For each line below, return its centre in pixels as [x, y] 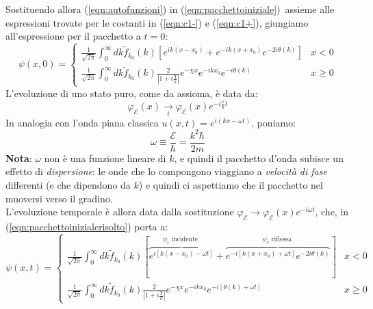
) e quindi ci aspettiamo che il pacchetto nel [231, 185]
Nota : [19, 158]
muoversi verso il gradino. [59, 198]
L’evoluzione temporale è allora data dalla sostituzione [120, 212]
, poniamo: [274, 122]
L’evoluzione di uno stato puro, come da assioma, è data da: [132, 93]
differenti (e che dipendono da [68, 185]
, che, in [332, 212]
